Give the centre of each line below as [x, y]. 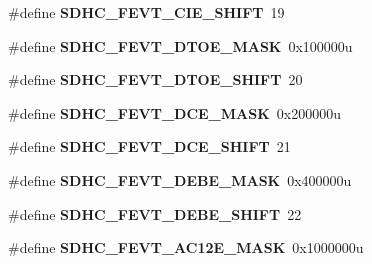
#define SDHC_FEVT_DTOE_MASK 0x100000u [180, 45]
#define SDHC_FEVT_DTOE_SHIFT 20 [155, 79]
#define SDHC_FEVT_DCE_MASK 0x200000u [174, 112]
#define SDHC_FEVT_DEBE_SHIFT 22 [155, 213]
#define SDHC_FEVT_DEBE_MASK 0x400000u [180, 179]
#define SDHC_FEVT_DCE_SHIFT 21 [149, 146]
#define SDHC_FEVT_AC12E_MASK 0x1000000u [186, 247]
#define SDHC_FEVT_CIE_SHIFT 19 [146, 12]
